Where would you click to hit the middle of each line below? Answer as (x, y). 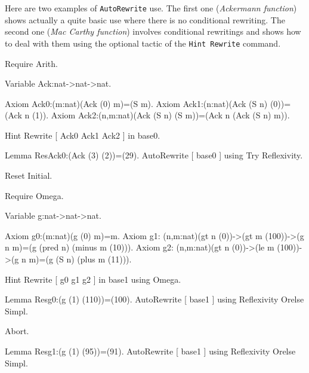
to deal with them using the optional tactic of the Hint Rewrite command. (143, 43)
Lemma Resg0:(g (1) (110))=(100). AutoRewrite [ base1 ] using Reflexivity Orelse (154, 299)
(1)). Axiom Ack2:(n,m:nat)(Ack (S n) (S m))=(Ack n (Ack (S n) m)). (161, 115)
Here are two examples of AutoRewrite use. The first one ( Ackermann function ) (151, 8)
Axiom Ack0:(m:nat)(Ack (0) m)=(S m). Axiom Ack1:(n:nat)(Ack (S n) (136, 103)
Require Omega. (34, 195)
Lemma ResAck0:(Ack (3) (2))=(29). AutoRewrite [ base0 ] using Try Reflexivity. (154, 155)
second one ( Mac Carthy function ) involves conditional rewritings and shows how (153, 31)
